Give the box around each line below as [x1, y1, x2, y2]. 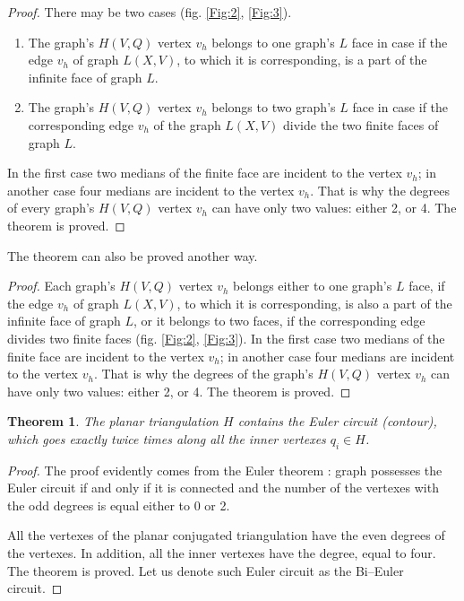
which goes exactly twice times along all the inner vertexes [7, 429, 326, 448]
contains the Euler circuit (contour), [237, 412, 437, 431]
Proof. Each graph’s [7, 276, 116, 295]
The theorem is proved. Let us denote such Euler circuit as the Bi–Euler [7, 561, 404, 579]
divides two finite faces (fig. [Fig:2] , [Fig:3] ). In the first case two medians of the [7, 328, 445, 347]
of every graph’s [7, 198, 95, 217]
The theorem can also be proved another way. [7, 246, 258, 265]
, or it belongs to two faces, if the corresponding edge [133, 311, 425, 330]
